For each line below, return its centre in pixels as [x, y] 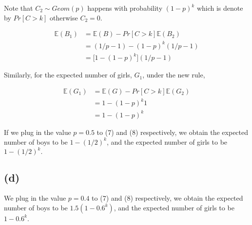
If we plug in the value [38, 132]
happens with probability [125, 8]
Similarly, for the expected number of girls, [68, 75]
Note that [19, 8]
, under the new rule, [174, 75]
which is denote [220, 8]
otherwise [64, 17]
